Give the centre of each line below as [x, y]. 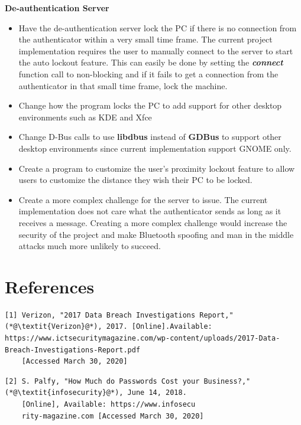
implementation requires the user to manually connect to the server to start [156, 50]
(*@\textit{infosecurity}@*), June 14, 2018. [96, 393]
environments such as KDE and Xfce [85, 117]
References [50, 286]
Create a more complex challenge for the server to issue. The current [143, 199]
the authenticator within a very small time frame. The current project [145, 39]
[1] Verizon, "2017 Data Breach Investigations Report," [119, 315]
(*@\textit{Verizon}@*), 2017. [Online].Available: [109, 327]
